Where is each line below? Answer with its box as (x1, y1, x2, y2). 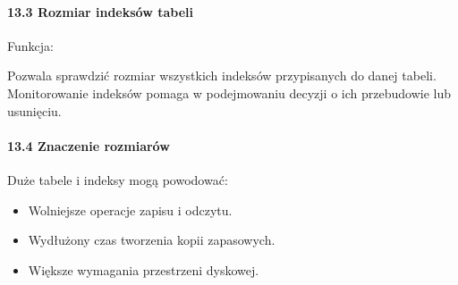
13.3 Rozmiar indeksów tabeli (7, 2, 193, 21)
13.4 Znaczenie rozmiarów (7, 136, 170, 155)
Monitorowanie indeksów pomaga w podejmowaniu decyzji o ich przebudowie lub (7, 83, 452, 102)
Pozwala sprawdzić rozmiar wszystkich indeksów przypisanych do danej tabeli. (7, 66, 437, 85)
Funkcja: (7, 36, 54, 54)
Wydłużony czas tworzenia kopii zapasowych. (28, 231, 276, 249)
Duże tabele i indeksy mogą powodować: (7, 170, 228, 189)
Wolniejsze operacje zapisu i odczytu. (28, 200, 233, 219)
